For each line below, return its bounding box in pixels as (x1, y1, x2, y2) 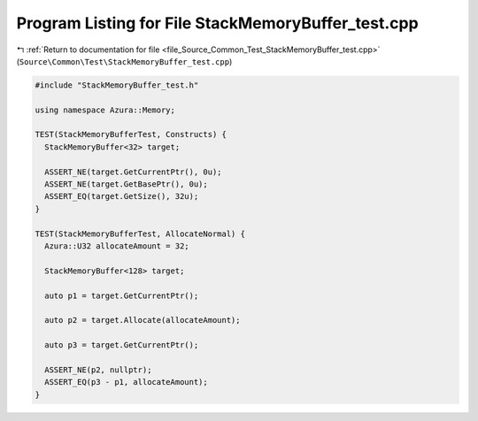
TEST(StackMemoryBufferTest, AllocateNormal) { (35, 228, 245, 239)
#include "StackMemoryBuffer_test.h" (35, 80, 199, 90)
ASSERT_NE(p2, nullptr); (44, 364, 152, 375)
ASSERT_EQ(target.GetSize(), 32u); (44, 191, 199, 202)
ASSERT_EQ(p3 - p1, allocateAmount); (44, 377, 208, 387)
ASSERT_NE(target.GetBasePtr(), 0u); (44, 180, 208, 189)
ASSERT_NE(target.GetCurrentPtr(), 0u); (44, 166, 222, 177)
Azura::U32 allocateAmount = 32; (44, 241, 189, 251)
